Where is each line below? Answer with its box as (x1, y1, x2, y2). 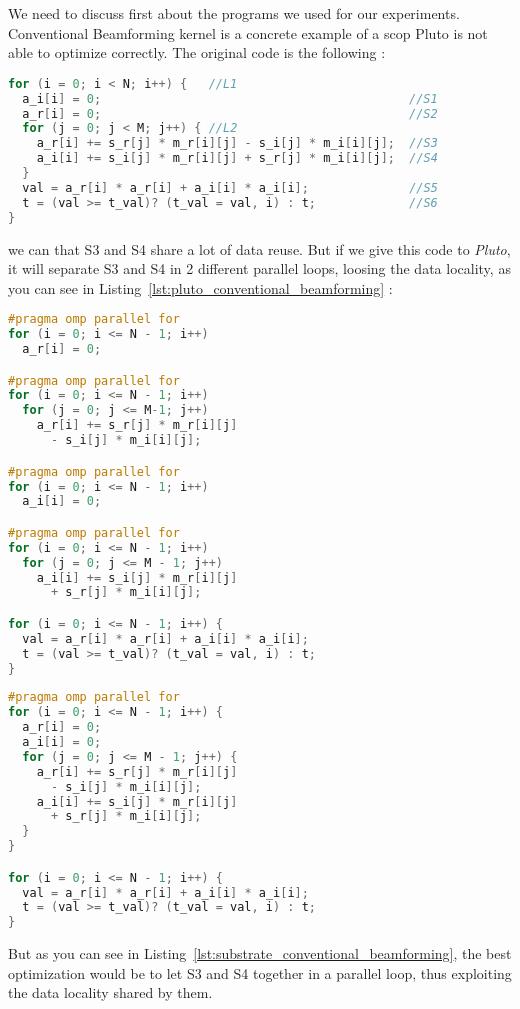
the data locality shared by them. (8, 982, 213, 1003)
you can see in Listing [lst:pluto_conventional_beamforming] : (8, 277, 393, 298)
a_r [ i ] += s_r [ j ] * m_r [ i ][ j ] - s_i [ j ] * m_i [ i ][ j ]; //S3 (36, 136, 438, 151)
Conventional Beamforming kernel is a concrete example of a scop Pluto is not (8, 22, 488, 43)
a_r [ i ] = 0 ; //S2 (22, 106, 438, 121)
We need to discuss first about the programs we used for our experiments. (8, 3, 460, 23)
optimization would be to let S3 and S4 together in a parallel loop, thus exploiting (8, 962, 512, 983)
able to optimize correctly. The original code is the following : (8, 42, 386, 63)
